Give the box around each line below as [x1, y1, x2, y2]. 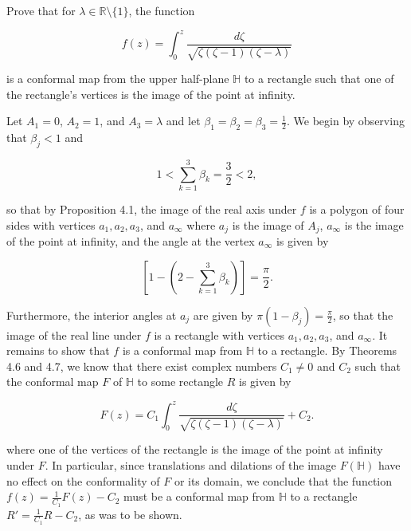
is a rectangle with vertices [154, 326, 284, 343]
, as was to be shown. [78, 505, 182, 522]
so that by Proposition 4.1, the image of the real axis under [6, 200, 297, 217]
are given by [193, 306, 253, 323]
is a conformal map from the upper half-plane [6, 70, 229, 87]
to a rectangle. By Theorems [257, 342, 397, 359]
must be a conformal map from [123, 488, 275, 505]
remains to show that [6, 342, 110, 359]
